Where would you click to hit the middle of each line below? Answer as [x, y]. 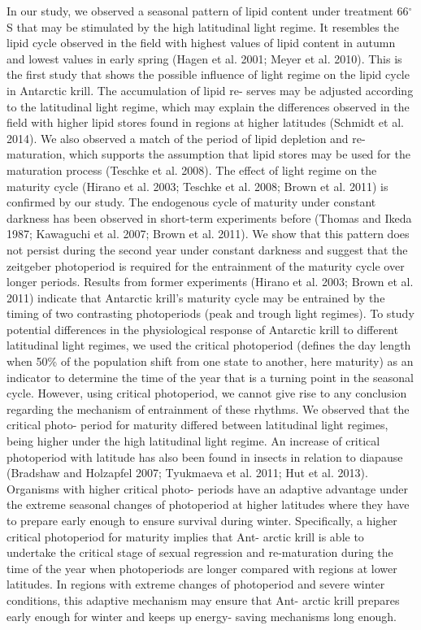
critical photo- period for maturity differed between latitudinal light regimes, [197, 425]
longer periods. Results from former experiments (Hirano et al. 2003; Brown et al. [210, 282]
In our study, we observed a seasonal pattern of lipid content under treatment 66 [208, 11]
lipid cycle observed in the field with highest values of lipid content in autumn [201, 43]
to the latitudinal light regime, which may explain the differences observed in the [208, 106]
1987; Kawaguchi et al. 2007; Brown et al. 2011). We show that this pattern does [208, 234]
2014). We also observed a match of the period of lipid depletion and [178, 138]
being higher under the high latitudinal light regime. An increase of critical [193, 441]
